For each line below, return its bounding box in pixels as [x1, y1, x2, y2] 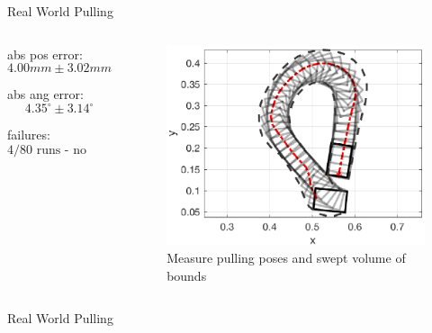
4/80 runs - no [7, 143, 86, 157]
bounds [166, 265, 207, 284]
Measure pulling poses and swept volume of [166, 248, 406, 267]
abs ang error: [7, 85, 84, 103]
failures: [7, 125, 50, 144]
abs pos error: [7, 44, 83, 63]
